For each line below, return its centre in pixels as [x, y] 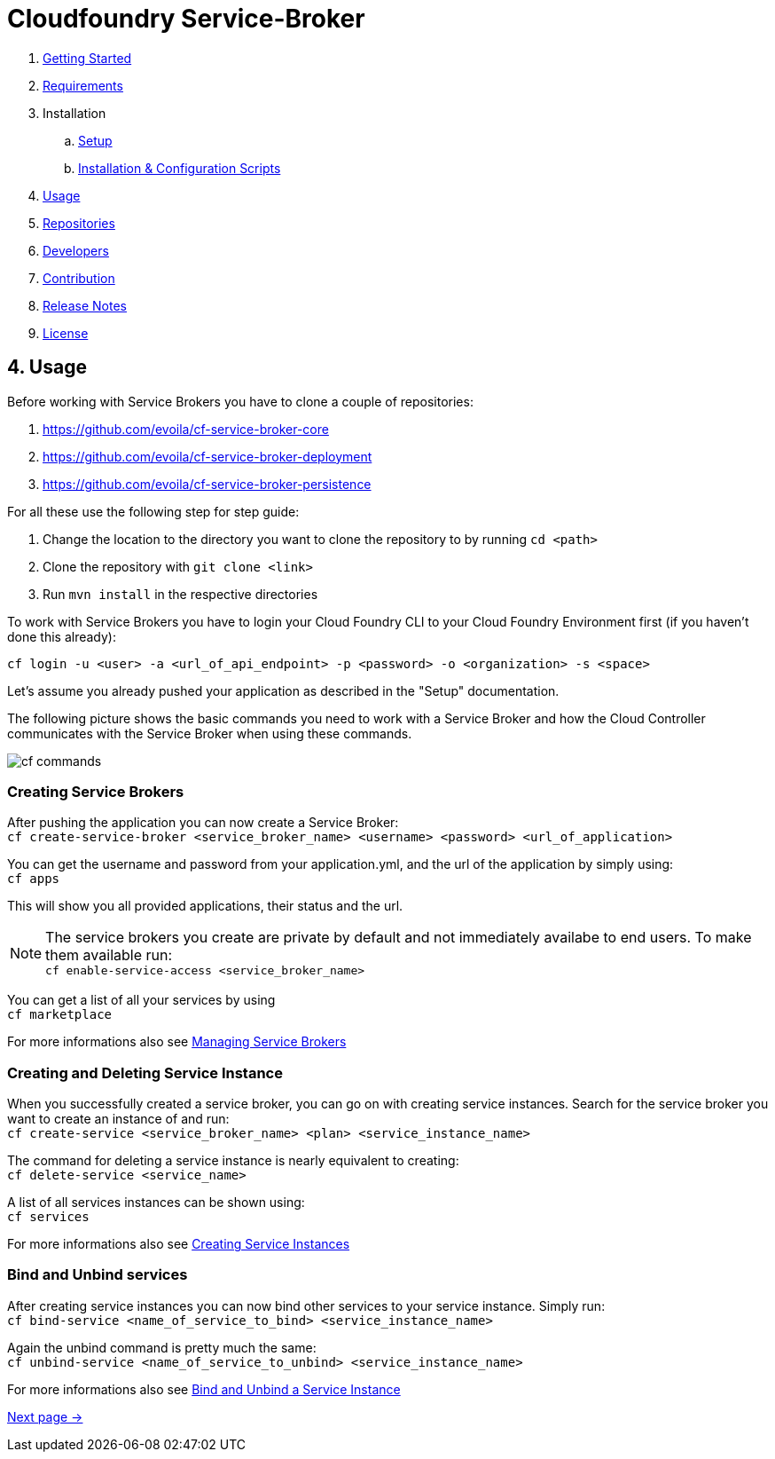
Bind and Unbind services [98, 1275]
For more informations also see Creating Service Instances [179, 1244]
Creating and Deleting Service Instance [145, 1073]
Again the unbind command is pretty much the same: [162, 1347]
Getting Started [87, 58]
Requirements [83, 85]
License [66, 333]
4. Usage [47, 367]
